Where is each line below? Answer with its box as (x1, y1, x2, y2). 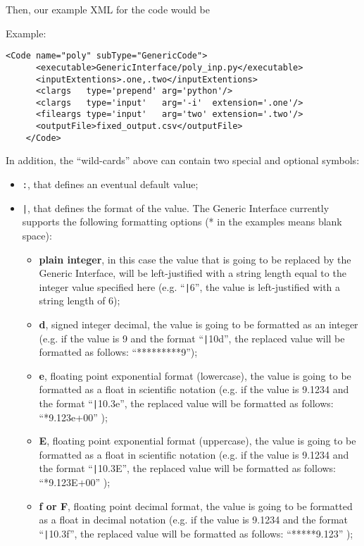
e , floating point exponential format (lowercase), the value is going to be (39, 368, 351, 383)
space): (22, 228, 52, 242)
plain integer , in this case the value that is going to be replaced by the (39, 252, 351, 266)
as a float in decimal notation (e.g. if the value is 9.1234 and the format (39, 512, 349, 527)
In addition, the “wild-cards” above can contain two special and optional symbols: (6, 153, 360, 168)
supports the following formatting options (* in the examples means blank (22, 214, 342, 229)
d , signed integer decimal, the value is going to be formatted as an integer (39, 316, 358, 331)
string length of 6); (39, 293, 120, 308)
